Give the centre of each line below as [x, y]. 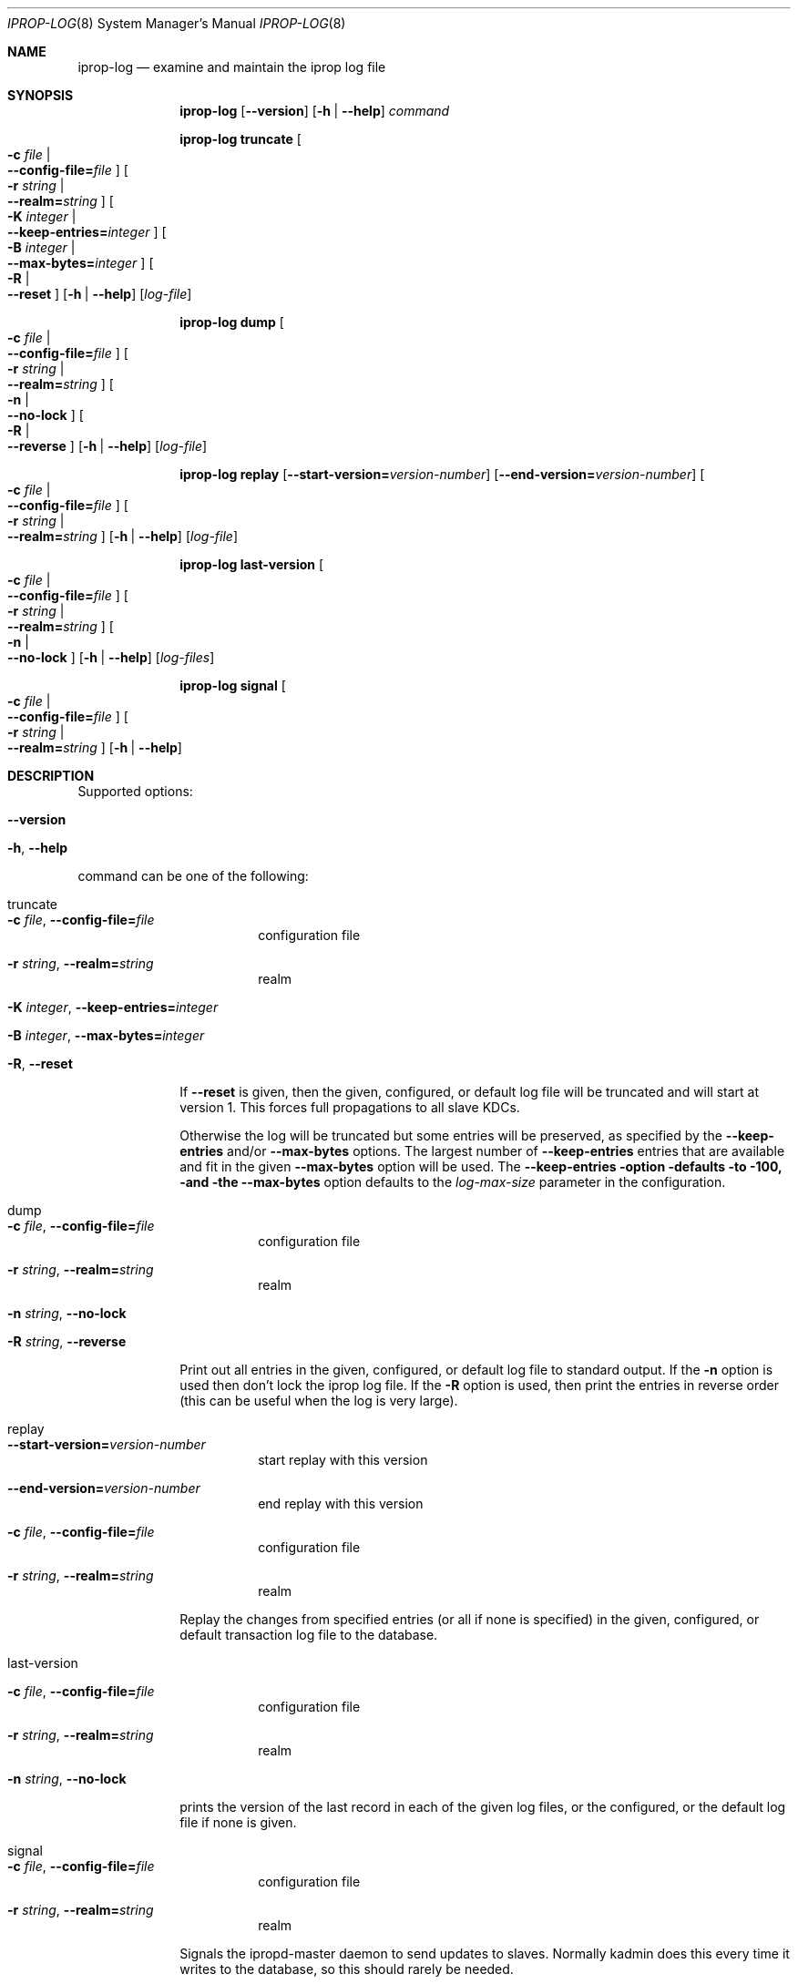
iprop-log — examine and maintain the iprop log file [232, 67]
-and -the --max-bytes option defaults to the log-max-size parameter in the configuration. [453, 1182]
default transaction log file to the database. [309, 1635]
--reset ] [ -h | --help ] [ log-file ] [100, 294]
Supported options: [135, 791]
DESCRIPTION [51, 776]
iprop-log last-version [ [252, 564]
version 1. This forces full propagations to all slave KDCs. [350, 1107]
